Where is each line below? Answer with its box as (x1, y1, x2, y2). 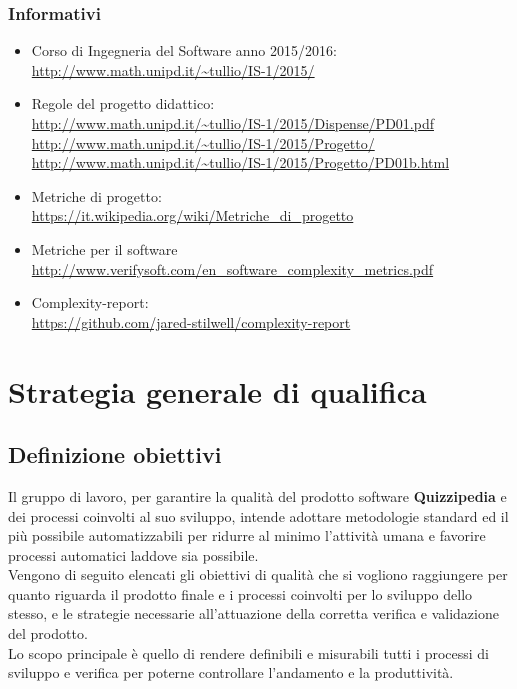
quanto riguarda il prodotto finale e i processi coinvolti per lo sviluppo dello (8, 583, 473, 604)
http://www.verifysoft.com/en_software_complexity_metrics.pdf (31, 258, 434, 279)
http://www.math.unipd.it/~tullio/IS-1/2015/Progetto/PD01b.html (31, 152, 450, 173)
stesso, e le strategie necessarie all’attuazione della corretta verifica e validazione (8, 603, 499, 624)
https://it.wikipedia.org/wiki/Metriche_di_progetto (31, 205, 354, 226)
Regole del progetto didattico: (31, 93, 215, 114)
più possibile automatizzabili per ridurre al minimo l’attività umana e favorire (8, 525, 486, 546)
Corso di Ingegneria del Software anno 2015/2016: (31, 40, 337, 61)
